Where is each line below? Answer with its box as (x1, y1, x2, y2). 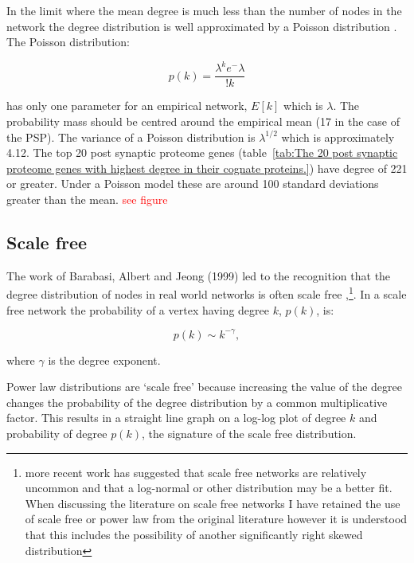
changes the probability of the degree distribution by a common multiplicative (6, 393, 388, 410)
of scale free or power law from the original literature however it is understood (25, 510, 408, 527)
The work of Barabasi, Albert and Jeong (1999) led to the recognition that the (6, 267, 391, 283)
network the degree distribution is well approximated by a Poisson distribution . (6, 18, 397, 34)
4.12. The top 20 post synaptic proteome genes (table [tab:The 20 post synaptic (6, 144, 398, 161)
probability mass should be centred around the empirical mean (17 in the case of (6, 112, 400, 129)
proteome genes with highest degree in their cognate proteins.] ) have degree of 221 (6, 159, 408, 176)
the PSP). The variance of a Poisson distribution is (6, 128, 256, 145)
